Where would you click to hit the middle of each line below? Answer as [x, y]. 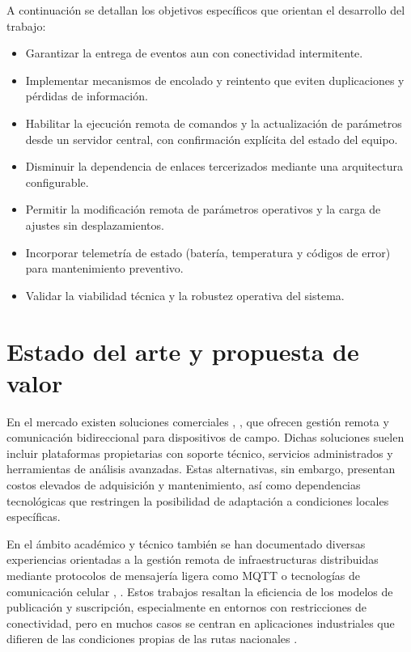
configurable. [57, 182]
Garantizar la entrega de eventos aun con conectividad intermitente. [194, 53]
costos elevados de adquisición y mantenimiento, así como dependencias [184, 485]
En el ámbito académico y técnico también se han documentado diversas [186, 543]
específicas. [34, 517]
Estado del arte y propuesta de [183, 351]
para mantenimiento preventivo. [104, 268]
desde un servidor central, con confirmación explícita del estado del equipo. [212, 139]
